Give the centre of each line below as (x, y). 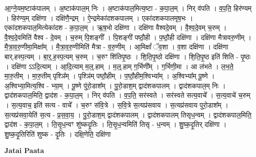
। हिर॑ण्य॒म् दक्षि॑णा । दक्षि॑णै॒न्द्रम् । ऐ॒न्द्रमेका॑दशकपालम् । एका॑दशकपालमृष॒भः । (99, 18)
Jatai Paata (24, 150)
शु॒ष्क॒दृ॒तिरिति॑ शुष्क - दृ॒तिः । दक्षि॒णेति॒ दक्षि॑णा (58, 134)
